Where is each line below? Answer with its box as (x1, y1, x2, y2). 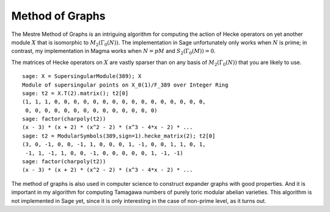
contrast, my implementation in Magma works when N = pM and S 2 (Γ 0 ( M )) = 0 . (11, 48, 216, 56)
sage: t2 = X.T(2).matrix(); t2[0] (22, 90, 129, 97)
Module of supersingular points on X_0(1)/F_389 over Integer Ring (22, 81, 229, 88)
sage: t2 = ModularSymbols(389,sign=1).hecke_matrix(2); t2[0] (22, 132, 216, 140)
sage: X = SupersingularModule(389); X (22, 73, 142, 80)
